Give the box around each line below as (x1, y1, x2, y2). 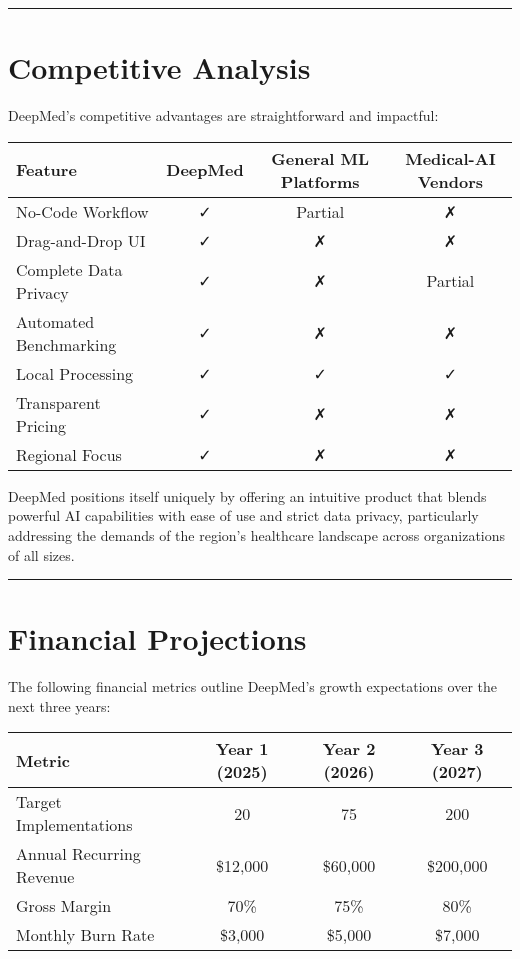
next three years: (8, 695, 111, 716)
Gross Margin (16, 894, 112, 918)
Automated (16, 309, 95, 333)
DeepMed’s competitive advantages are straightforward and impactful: (8, 105, 439, 126)
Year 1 (215, 737, 269, 761)
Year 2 (322, 737, 376, 761)
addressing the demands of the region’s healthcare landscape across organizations (8, 524, 506, 545)
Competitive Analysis (8, 47, 311, 88)
